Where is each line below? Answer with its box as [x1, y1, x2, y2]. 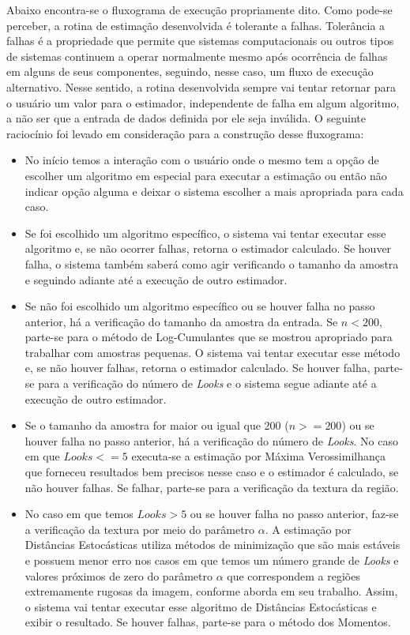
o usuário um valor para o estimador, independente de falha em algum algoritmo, [6, 94, 400, 111]
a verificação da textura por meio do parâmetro [24, 520, 255, 537]
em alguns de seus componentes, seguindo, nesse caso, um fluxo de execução [6, 63, 374, 80]
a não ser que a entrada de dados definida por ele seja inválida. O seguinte [6, 110, 367, 126]
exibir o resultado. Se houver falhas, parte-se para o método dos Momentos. [24, 614, 391, 630]
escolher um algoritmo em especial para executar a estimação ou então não [24, 167, 387, 183]
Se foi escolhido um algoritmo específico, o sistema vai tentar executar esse [24, 224, 386, 241]
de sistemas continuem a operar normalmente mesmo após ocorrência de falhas [6, 47, 388, 64]
